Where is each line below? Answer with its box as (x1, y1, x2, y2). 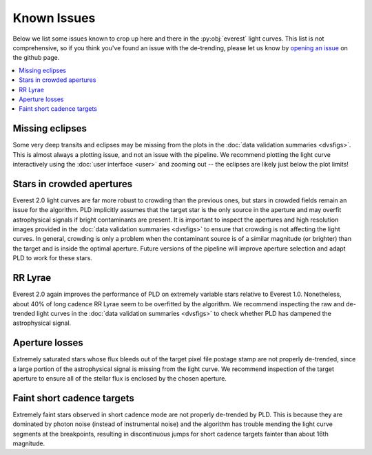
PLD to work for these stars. (12, 254, 92, 262)
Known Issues (12, 10, 96, 25)
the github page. (12, 54, 60, 62)
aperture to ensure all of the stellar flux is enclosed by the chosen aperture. (12, 374, 227, 382)
